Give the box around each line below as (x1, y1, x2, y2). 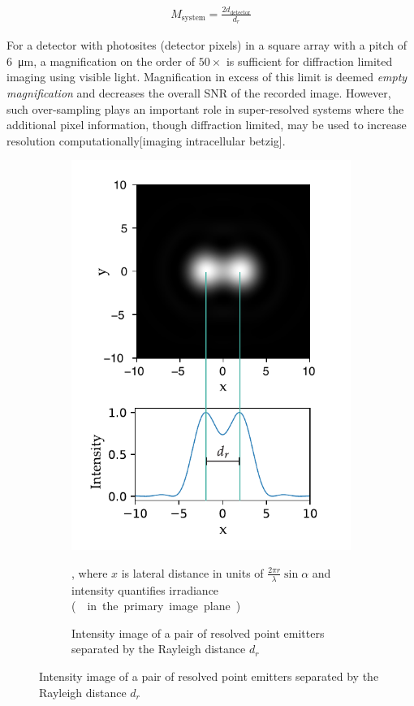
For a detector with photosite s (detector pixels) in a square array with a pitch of (6, 37, 408, 54)
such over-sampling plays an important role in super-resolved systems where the (6, 100, 404, 117)
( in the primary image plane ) (71, 597, 241, 614)
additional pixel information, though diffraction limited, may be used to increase (6, 116, 407, 133)
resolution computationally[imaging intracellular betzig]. (6, 132, 286, 149)
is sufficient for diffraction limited (226, 52, 393, 69)
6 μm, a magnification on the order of (6, 52, 195, 69)
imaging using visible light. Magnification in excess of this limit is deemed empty (6, 68, 408, 85)
